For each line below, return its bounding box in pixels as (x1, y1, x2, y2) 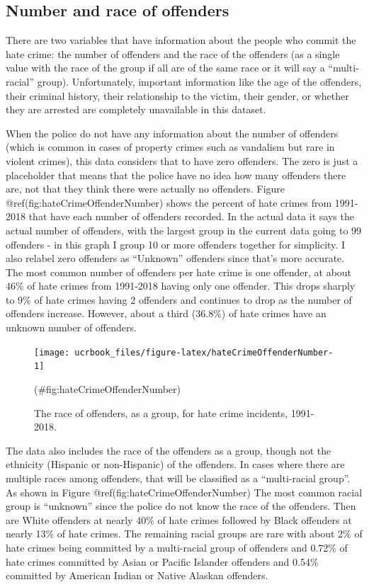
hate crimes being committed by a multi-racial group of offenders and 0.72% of (6, 540, 348, 554)
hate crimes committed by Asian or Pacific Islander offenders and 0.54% (6, 554, 319, 569)
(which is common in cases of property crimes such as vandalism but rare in (6, 139, 335, 154)
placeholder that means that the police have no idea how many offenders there (6, 167, 346, 182)
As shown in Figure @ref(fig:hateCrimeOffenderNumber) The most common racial (6, 484, 363, 499)
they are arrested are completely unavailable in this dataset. (6, 102, 266, 117)
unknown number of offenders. (6, 320, 137, 335)
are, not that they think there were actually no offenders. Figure (6, 181, 285, 196)
